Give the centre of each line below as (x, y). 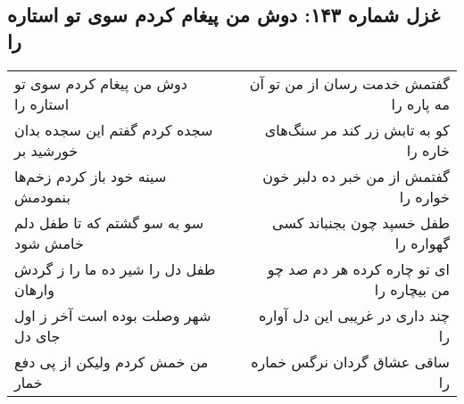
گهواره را (422, 243)
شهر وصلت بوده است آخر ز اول (113, 315)
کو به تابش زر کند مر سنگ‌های (357, 129)
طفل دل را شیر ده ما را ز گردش (115, 268)
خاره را (428, 150)
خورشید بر (46, 150)
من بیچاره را (412, 289)
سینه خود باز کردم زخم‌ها (91, 176)
